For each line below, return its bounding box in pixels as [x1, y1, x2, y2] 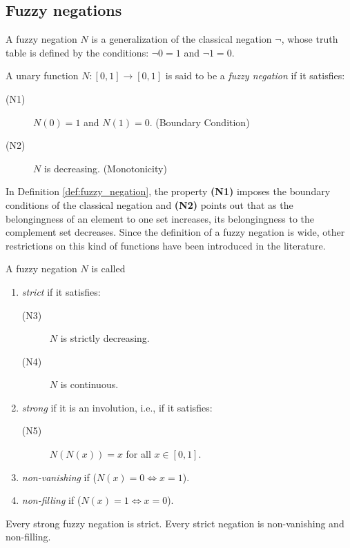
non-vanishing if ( [21, 469, 97, 484]
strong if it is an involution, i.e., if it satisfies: [21, 400, 213, 414]
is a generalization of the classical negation [91, 32, 272, 46]
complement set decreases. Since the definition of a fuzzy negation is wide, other [6, 225, 345, 239]
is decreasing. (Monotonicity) [43, 161, 167, 175]
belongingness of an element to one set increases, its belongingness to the [6, 211, 315, 225]
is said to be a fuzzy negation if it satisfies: [165, 68, 345, 83]
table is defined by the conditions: [6, 45, 149, 59]
